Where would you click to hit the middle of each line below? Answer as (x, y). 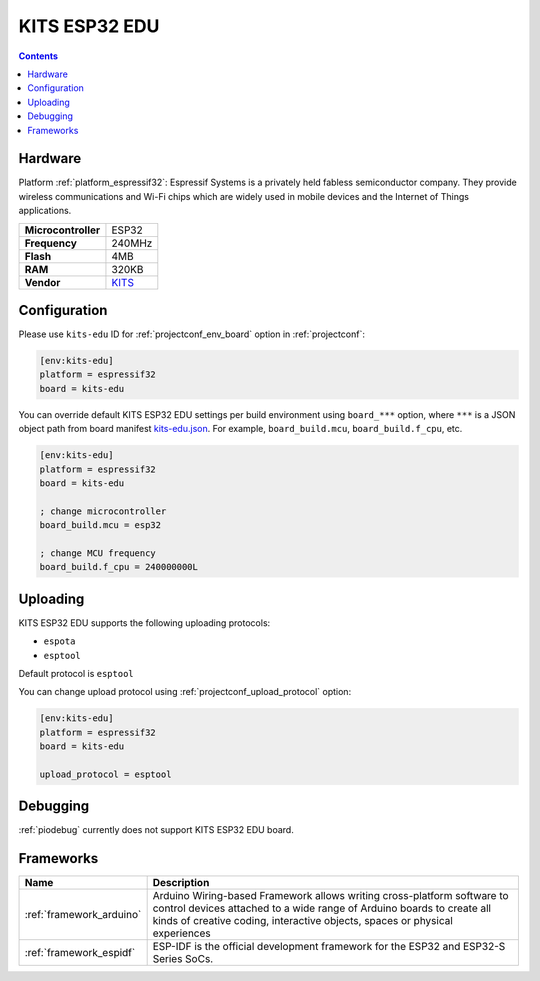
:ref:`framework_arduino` (83, 915)
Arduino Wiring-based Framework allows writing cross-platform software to (330, 896)
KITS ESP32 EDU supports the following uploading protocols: (144, 622)
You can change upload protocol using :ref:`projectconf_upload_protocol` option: (185, 692)
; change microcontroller (103, 511)
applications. (45, 211)
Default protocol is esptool (76, 674)
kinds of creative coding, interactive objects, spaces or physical (303, 921)
